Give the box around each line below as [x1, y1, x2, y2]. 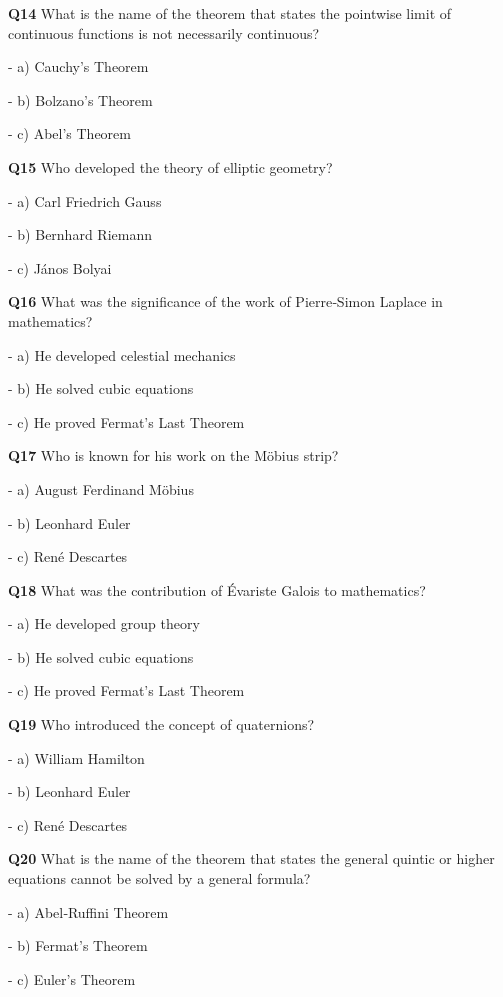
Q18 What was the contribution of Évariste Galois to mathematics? [8, 579, 426, 600]
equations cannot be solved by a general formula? [8, 868, 311, 889]
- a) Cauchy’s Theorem [8, 56, 149, 77]
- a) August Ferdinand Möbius [8, 478, 194, 499]
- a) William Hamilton [8, 747, 145, 768]
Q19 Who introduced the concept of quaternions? [8, 714, 315, 735]
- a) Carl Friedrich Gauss [8, 190, 162, 211]
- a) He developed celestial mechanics [8, 344, 236, 365]
